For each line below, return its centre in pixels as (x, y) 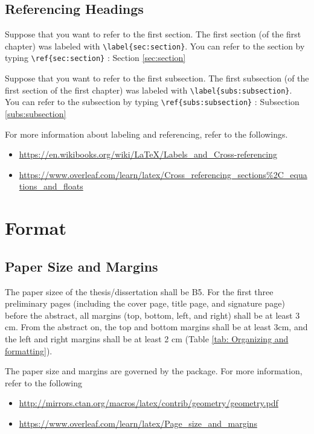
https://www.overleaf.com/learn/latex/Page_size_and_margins (138, 423)
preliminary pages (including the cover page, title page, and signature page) (145, 303)
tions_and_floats (51, 186)
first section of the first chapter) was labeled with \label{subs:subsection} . (149, 90)
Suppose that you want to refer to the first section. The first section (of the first (153, 34)
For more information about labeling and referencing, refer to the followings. (146, 134)
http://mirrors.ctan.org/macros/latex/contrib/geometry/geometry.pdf (149, 403)
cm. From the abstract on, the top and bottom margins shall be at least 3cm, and (156, 327)
